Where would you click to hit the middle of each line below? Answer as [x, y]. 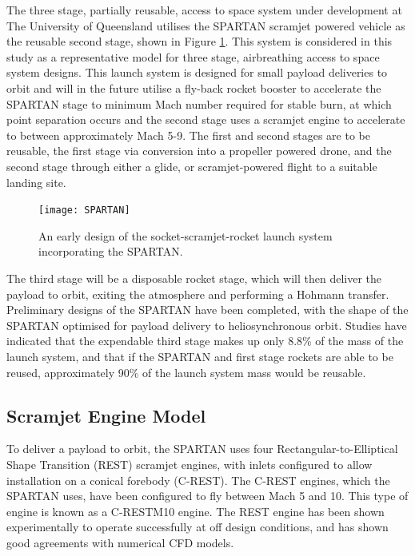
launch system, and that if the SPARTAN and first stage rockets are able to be [200, 356]
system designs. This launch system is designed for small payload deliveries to [197, 72]
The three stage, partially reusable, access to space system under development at [204, 10]
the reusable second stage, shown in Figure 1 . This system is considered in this [200, 41]
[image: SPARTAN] [84, 210]
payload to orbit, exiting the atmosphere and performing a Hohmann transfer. [198, 294]
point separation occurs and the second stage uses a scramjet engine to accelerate [206, 119]
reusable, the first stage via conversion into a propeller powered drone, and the [199, 151]
